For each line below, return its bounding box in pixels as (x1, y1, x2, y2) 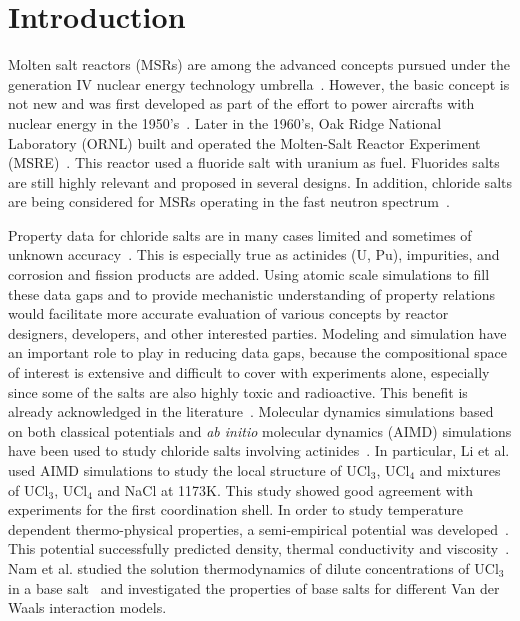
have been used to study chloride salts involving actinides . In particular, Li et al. (8, 440, 510, 461)
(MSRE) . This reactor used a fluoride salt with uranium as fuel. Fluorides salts (8, 152, 500, 173)
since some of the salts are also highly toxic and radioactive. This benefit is (8, 381, 468, 402)
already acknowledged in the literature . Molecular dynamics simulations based (8, 401, 494, 422)
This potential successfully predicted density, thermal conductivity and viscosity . (8, 538, 510, 559)
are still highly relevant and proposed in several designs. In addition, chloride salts (8, 171, 512, 192)
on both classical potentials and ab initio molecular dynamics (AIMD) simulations (8, 420, 512, 441)
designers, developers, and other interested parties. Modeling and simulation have (8, 322, 507, 343)
